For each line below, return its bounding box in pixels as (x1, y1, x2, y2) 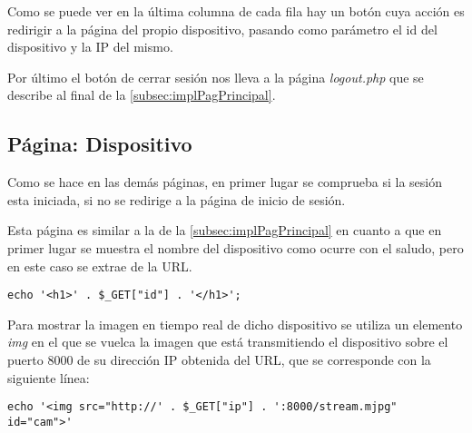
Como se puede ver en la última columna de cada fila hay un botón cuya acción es (7, 2, 465, 20)
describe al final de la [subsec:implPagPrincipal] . (7, 85, 276, 104)
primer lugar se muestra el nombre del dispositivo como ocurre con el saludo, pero (7, 238, 464, 257)
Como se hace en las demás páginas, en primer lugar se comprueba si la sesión (7, 172, 443, 192)
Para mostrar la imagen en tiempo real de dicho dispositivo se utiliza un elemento (7, 314, 463, 333)
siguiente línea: (7, 368, 90, 387)
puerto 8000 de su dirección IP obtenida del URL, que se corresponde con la (7, 349, 431, 369)
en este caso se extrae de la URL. (7, 256, 192, 275)
